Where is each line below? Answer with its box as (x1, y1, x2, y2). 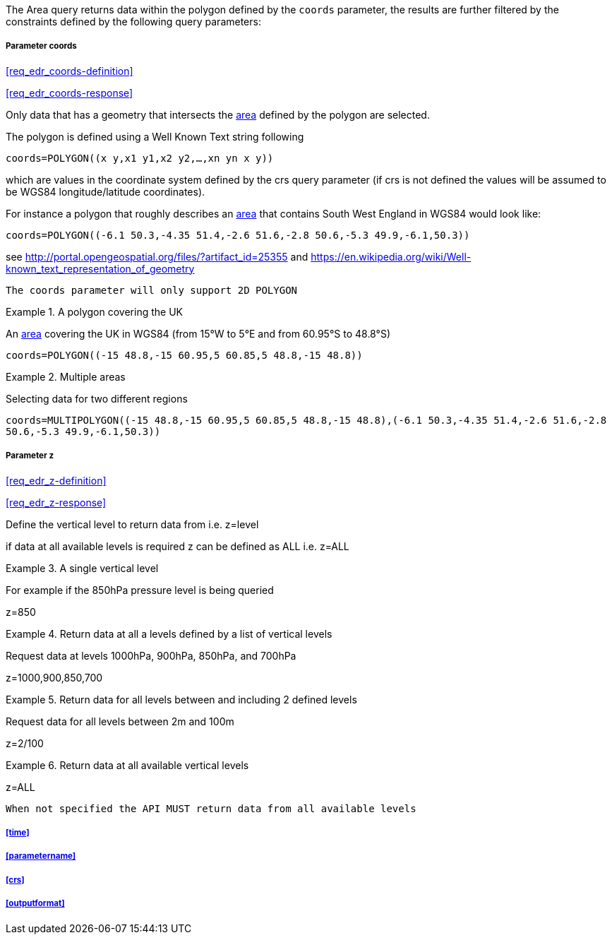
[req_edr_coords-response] (6, 86, 133, 99)
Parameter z (6, 451, 54, 461)
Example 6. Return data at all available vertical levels (6, 758, 249, 771)
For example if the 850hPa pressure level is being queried (6, 583, 274, 596)
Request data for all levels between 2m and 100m (6, 715, 234, 727)
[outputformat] (6, 898, 65, 909)
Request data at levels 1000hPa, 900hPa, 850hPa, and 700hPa (6, 649, 296, 662)
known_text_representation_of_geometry (6, 262, 195, 275)
